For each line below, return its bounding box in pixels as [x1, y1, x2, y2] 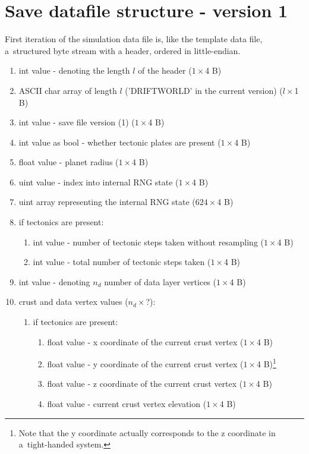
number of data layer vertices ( [104, 275, 216, 288]
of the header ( [137, 64, 192, 77]
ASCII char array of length [18, 84, 117, 96]
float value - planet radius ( [18, 156, 119, 168]
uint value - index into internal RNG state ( [18, 175, 179, 188]
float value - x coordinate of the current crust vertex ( [47, 335, 244, 348]
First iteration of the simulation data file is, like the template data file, [5, 33, 263, 45]
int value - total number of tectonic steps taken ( [33, 256, 211, 268]
